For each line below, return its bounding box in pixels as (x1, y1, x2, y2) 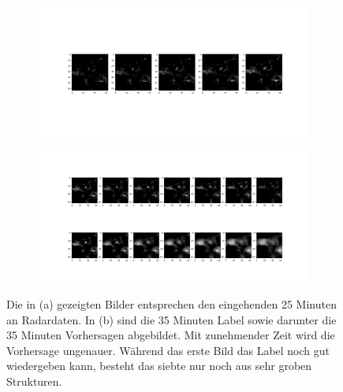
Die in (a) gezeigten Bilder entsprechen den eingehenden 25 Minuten (6, 296, 337, 312)
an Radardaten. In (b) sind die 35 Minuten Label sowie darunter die (6, 311, 337, 327)
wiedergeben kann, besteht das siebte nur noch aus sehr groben (6, 357, 312, 374)
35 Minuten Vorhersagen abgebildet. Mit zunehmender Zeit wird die (6, 327, 335, 343)
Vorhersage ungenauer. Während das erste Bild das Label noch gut (6, 342, 330, 358)
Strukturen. (6, 373, 62, 390)
